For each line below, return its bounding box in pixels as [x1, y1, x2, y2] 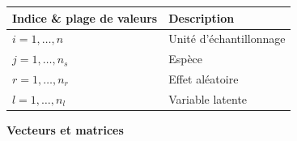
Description [168, 9, 235, 26]
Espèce [168, 50, 203, 67]
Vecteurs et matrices [6, 121, 124, 138]
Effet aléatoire [168, 70, 239, 88]
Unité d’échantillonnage [168, 30, 286, 47]
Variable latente [168, 90, 248, 107]
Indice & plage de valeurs [12, 9, 158, 26]
